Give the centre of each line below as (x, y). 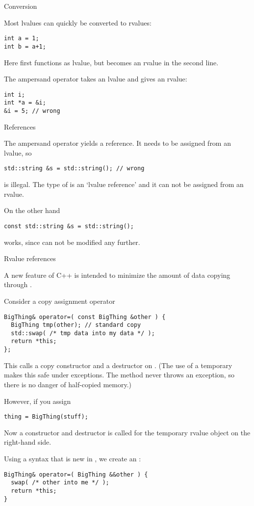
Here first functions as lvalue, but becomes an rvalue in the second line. (111, 62)
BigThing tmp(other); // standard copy (76, 325)
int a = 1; (22, 39)
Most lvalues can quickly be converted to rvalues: (78, 22)
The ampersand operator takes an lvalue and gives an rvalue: (96, 79)
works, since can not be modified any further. (72, 242)
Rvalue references (30, 258)
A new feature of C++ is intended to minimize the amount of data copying (117, 275)
